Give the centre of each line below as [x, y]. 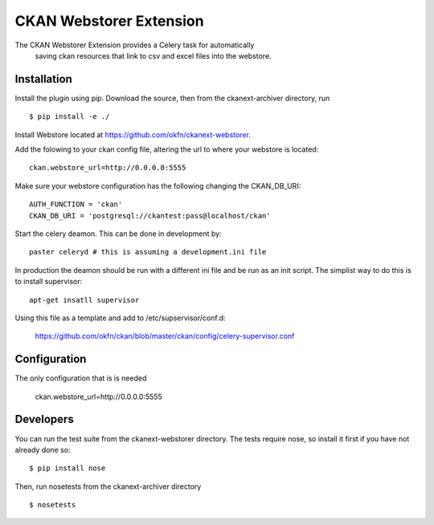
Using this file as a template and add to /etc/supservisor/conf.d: [120, 318]
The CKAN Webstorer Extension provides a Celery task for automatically [135, 45]
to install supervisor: [49, 282]
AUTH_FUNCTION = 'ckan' [76, 204]
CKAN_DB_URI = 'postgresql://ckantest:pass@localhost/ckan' [150, 216]
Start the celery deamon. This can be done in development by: [118, 234]
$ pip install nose [68, 468]
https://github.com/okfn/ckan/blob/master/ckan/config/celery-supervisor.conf [165, 336]
